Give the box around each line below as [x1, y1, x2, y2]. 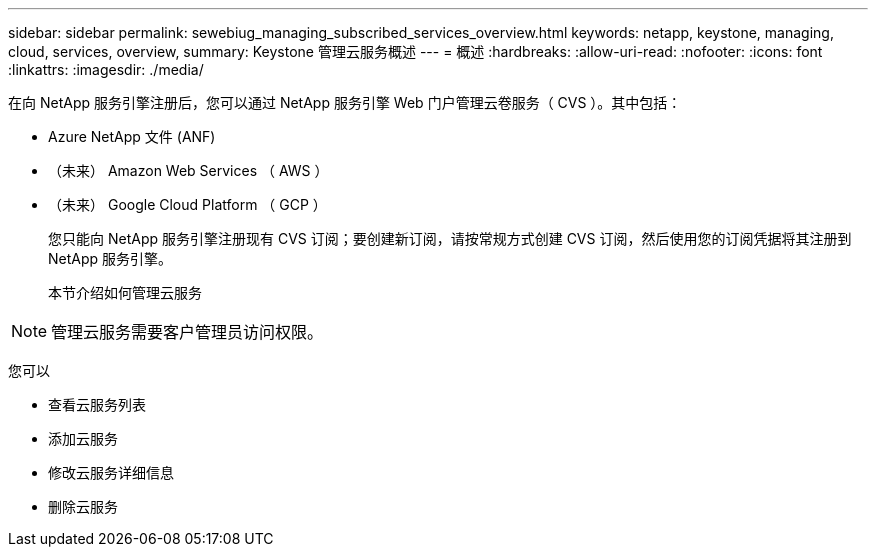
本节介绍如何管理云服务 [48, 284, 202, 301]
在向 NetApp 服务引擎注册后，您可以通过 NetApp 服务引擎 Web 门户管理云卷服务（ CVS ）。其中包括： [8, 94, 682, 111]
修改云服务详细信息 [48, 464, 174, 481]
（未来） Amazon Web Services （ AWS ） [48, 162, 329, 179]
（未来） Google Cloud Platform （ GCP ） [48, 196, 327, 213]
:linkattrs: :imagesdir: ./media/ [8, 61, 204, 78]
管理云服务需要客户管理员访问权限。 [51, 322, 324, 342]
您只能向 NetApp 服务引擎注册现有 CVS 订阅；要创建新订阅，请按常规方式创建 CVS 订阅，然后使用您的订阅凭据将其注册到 [48, 230, 852, 247]
